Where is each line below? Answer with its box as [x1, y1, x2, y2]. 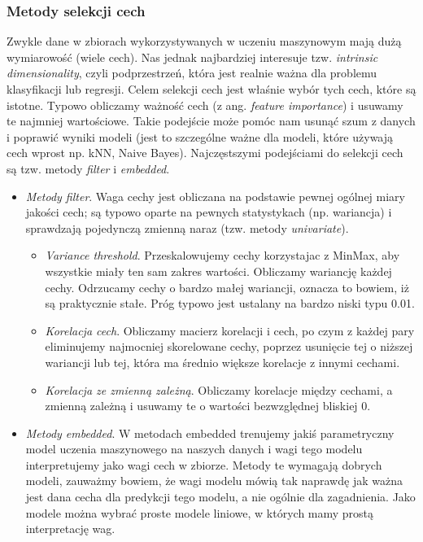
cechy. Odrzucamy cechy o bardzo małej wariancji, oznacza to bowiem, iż [45, 278, 409, 295]
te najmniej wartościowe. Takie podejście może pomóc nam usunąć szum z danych [7, 112, 416, 129]
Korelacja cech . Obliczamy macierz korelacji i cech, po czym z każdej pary [45, 321, 415, 339]
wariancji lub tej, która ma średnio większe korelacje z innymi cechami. [45, 353, 400, 370]
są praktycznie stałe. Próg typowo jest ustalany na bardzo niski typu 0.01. [45, 295, 415, 312]
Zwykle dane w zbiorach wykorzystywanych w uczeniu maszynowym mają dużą [7, 33, 402, 50]
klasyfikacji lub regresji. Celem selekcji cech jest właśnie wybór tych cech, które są [7, 81, 416, 97]
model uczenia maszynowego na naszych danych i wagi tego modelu [25, 440, 363, 457]
